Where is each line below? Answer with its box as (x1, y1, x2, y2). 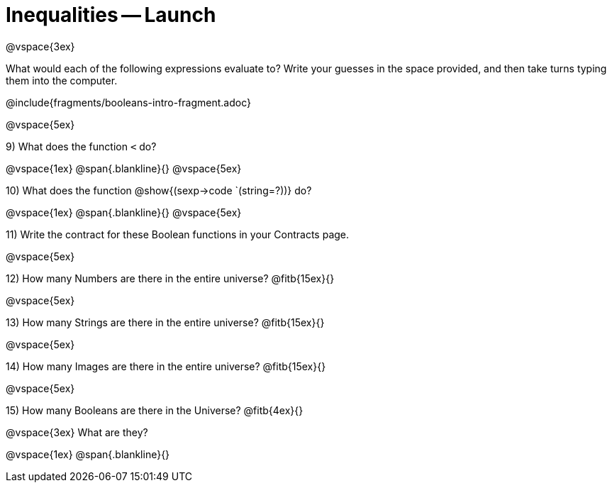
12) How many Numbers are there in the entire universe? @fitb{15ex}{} (6, 272, 335, 284)
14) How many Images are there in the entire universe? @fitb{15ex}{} (6, 360, 326, 372)
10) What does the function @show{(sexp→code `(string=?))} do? (6, 184, 312, 196)
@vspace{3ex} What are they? (6, 426, 148, 438)
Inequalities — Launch (6, 3, 216, 27)
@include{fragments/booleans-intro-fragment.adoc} (6, 96, 252, 109)
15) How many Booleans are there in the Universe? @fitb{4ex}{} (6, 404, 304, 416)
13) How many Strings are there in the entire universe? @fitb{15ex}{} (6, 316, 325, 328)
